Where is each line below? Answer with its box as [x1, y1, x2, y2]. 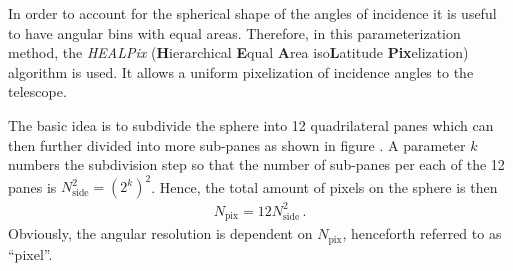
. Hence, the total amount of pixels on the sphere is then [151, 176, 498, 197]
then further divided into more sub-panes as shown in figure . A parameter [8, 134, 466, 155]
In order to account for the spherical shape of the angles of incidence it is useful [8, 3, 497, 23]
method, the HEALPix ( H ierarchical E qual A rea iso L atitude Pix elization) [8, 42, 469, 63]
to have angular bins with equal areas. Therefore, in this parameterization [8, 22, 461, 43]
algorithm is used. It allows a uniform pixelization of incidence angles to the [8, 61, 474, 82]
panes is [8, 176, 57, 197]
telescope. [8, 81, 67, 102]
